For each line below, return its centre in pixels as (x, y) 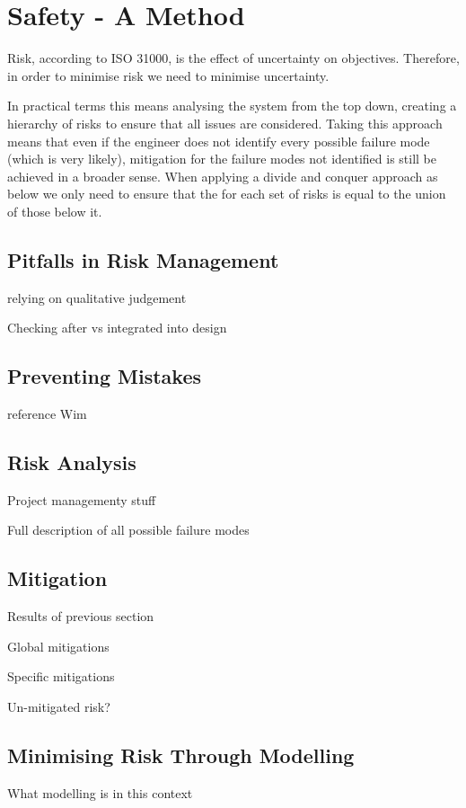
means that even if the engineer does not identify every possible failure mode (219, 141)
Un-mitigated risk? (59, 707)
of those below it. (55, 211)
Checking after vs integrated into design (117, 328)
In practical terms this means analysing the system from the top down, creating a (232, 106)
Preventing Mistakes (105, 376)
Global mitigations (58, 646)
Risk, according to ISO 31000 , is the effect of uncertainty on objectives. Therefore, (233, 58)
